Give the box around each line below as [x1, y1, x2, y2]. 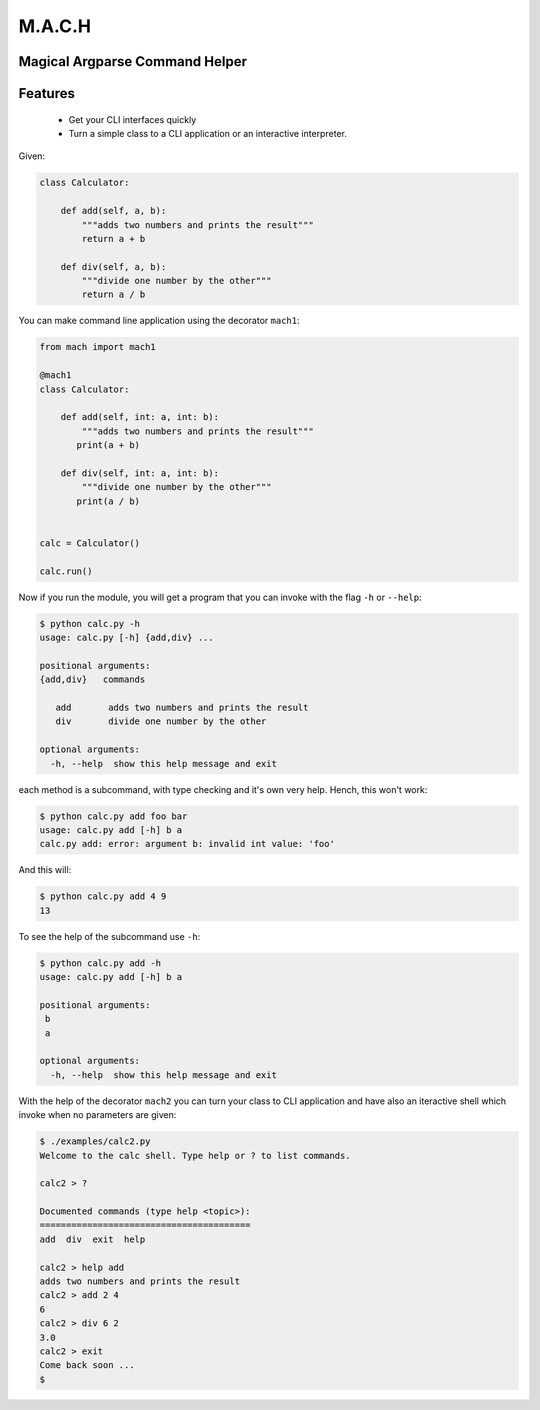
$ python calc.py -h [39, 618, 140, 629]
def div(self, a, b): [60, 261, 167, 272]
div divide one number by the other [55, 716, 267, 727]
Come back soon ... [39, 1360, 135, 1371]
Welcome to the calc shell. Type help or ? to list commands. [39, 1150, 351, 1161]
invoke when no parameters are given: [18, 1109, 177, 1121]
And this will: [18, 864, 72, 876]
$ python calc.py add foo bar [39, 810, 188, 822]
